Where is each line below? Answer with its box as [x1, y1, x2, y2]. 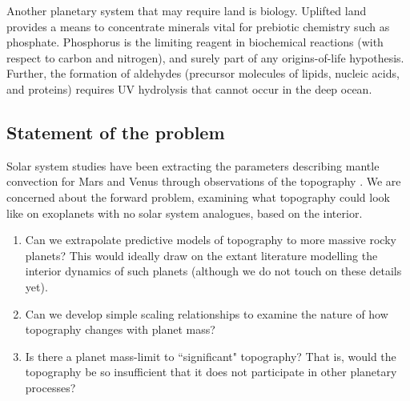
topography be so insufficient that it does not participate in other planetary [25, 363, 397, 380]
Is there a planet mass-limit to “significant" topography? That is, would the [25, 347, 396, 364]
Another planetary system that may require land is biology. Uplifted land [6, 2, 367, 18]
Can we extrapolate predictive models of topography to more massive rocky [25, 231, 396, 248]
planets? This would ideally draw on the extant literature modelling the [25, 247, 378, 263]
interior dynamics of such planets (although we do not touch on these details [25, 263, 402, 279]
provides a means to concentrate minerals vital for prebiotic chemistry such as [6, 18, 390, 34]
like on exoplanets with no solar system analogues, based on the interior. [6, 204, 363, 221]
